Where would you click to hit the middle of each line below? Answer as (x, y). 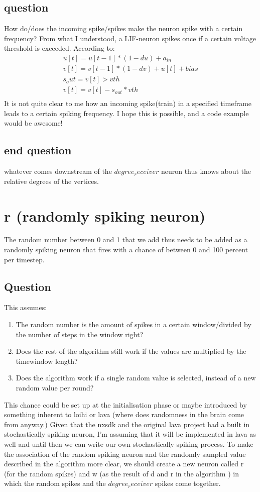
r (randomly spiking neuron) (105, 215)
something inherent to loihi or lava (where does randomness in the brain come (124, 414)
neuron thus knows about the (206, 171)
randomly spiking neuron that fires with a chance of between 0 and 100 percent (126, 250)
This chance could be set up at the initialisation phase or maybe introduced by (125, 404)
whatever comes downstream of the (58, 171)
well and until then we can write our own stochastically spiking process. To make (129, 444)
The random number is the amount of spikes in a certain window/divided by (134, 324)
